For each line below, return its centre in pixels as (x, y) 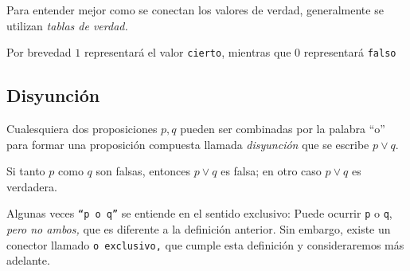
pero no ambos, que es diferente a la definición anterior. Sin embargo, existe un (199, 229)
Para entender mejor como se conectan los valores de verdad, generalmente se (195, 10)
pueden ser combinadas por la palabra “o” (283, 129)
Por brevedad (39, 52)
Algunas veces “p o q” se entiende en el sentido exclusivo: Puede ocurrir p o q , (199, 213)
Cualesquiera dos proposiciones (82, 129)
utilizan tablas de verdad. (67, 25)
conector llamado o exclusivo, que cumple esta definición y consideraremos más (205, 244)
